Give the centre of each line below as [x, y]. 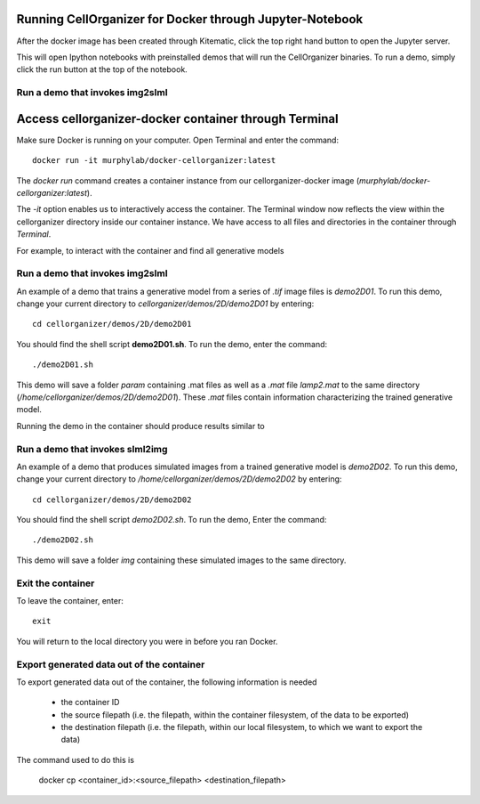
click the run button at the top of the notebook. [102, 69]
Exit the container [56, 583]
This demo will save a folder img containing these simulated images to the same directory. [181, 560]
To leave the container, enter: [70, 601]
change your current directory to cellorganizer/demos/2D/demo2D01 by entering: [165, 304]
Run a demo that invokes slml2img [92, 449]
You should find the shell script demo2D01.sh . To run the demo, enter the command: [172, 344]
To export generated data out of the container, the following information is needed [167, 682]
